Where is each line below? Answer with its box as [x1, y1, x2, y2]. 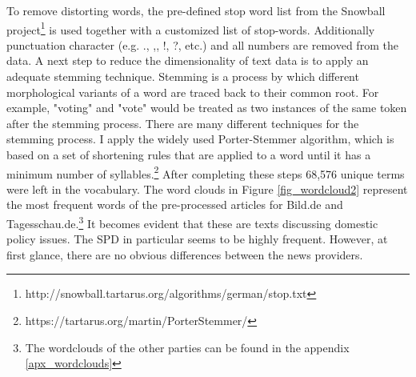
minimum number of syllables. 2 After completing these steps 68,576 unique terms [6, 162, 405, 182]
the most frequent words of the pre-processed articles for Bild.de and [6, 196, 343, 213]
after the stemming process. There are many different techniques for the [6, 114, 359, 131]
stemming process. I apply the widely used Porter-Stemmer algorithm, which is [6, 130, 394, 147]
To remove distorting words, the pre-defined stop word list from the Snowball [6, 2, 386, 18]
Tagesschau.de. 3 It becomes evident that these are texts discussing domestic [6, 213, 378, 231]
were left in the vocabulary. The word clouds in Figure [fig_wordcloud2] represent [6, 180, 408, 197]
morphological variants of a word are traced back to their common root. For [6, 83, 379, 100]
